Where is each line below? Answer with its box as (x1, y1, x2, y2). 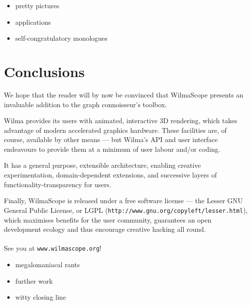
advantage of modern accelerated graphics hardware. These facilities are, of (4, 125, 227, 135)
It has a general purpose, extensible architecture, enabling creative (4, 160, 201, 170)
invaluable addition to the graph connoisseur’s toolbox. (4, 99, 167, 109)
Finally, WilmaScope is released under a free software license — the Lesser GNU (4, 195, 243, 206)
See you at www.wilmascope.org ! (4, 243, 102, 253)
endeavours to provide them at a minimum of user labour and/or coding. (4, 144, 220, 154)
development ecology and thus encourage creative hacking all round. (4, 224, 206, 234)
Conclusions (4, 61, 85, 81)
